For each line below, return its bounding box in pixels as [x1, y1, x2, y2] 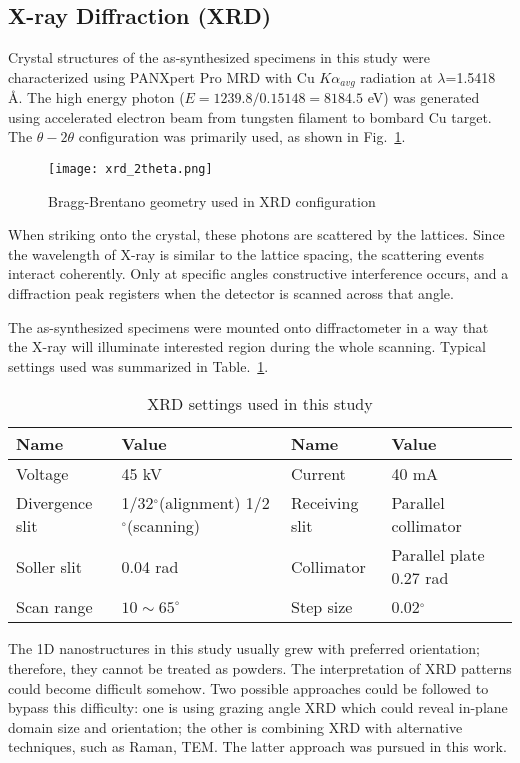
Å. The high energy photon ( [8, 87, 185, 108]
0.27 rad [391, 566, 449, 590]
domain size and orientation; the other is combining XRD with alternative [8, 716, 463, 737]
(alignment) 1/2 [159, 491, 270, 515]
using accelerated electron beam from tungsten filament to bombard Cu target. [8, 106, 492, 127]
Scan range [16, 595, 93, 619]
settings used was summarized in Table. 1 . [8, 355, 269, 376]
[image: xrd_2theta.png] [48, 162, 213, 177]
